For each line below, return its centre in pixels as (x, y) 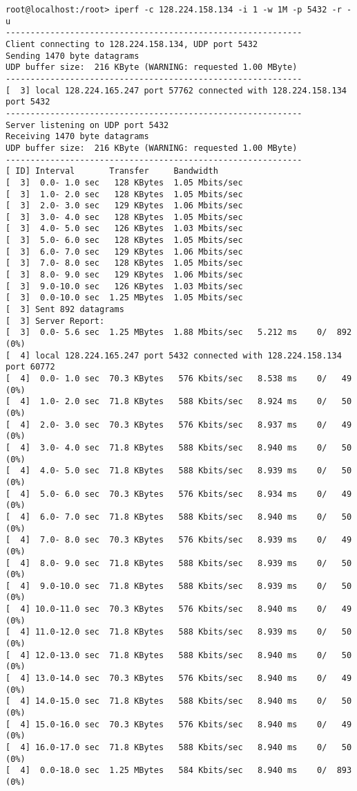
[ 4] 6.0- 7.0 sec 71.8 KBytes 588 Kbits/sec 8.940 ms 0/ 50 (179, 517)
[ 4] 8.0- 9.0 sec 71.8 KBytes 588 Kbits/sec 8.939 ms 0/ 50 (179, 563)
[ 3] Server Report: (55, 321)
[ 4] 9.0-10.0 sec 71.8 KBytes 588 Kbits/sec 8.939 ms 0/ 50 (179, 586)
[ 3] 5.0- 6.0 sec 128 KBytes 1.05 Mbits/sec (124, 240)
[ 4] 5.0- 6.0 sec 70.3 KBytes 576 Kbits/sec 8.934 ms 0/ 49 (179, 494)
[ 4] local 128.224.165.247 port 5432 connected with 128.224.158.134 (174, 355)
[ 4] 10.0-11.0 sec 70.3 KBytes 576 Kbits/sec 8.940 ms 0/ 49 (179, 609)
